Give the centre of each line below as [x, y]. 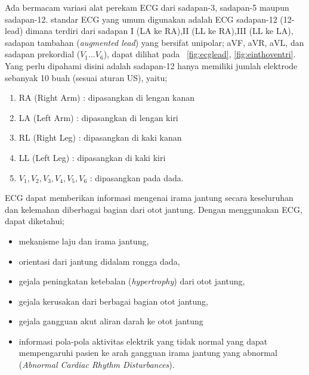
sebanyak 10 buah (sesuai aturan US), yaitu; [86, 77]
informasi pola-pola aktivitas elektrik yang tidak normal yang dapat [143, 341]
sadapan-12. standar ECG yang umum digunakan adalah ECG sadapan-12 [141, 19]
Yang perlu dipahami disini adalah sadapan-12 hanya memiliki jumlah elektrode [151, 65]
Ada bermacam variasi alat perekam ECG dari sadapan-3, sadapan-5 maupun [147, 7]
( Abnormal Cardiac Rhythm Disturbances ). [97, 365]
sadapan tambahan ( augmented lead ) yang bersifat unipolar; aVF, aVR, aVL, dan [154, 42]
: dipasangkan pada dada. [137, 177]
